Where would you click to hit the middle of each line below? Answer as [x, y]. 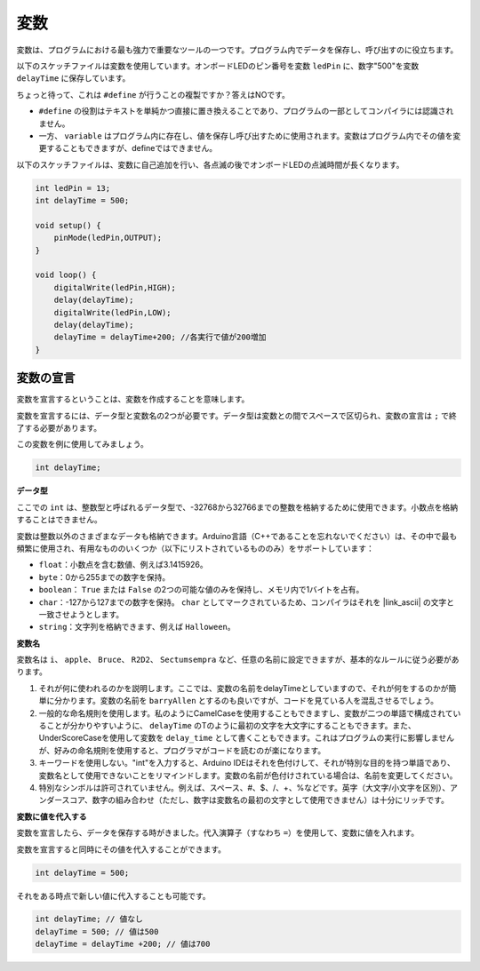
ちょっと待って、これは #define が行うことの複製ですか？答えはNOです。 [153, 94]
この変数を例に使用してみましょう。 [82, 444]
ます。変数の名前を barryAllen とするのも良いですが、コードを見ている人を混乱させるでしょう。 [258, 701]
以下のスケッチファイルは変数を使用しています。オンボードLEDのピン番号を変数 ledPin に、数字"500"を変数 [218, 66]
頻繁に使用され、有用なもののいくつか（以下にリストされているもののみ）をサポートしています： [196, 548]
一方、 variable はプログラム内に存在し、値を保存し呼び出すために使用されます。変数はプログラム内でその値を [246, 135]
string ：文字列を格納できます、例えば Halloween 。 [137, 627]
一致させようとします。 [81, 614]
